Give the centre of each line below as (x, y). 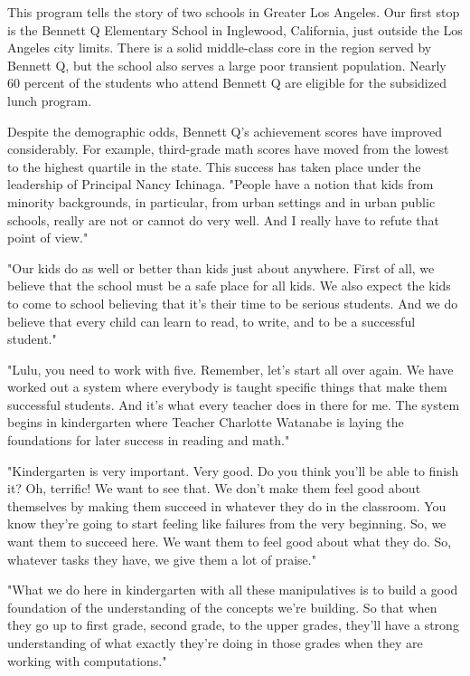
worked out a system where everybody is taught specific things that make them (227, 387)
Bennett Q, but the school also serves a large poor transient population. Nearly (227, 65)
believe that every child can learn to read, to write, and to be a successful (211, 321)
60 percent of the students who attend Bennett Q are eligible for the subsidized (227, 83)
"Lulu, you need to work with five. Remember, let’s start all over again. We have (230, 369)
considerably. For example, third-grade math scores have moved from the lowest (228, 149)
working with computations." (87, 660)
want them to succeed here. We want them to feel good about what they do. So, (230, 542)
